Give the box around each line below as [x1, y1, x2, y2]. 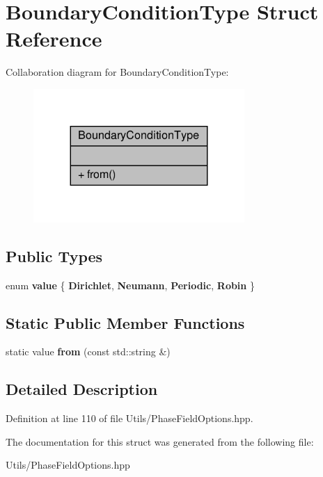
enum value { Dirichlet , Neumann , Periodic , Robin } [6, 277, 255, 292]
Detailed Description [6, 378, 158, 400]
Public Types [6, 245, 103, 266]
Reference [6, 24, 102, 53]
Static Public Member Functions [6, 312, 245, 333]
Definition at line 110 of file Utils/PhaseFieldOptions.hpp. [6, 411, 253, 426]
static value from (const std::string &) [6, 344, 171, 359]
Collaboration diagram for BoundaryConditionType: [6, 65, 229, 79]
